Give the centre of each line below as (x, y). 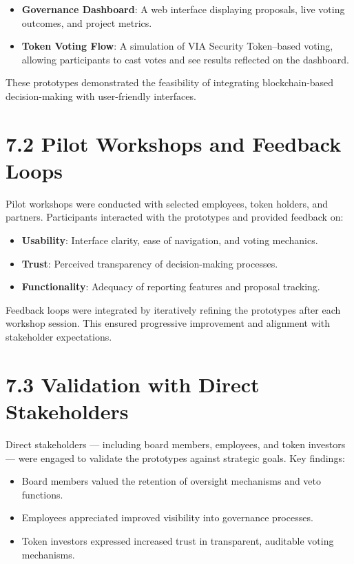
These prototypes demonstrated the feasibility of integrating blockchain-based (170, 82)
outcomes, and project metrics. (87, 22)
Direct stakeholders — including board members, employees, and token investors (176, 444)
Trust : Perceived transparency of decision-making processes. (150, 263)
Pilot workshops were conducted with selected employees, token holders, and (167, 203)
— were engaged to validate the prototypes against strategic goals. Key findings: (175, 457)
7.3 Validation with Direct (133, 384)
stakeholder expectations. (59, 337)
